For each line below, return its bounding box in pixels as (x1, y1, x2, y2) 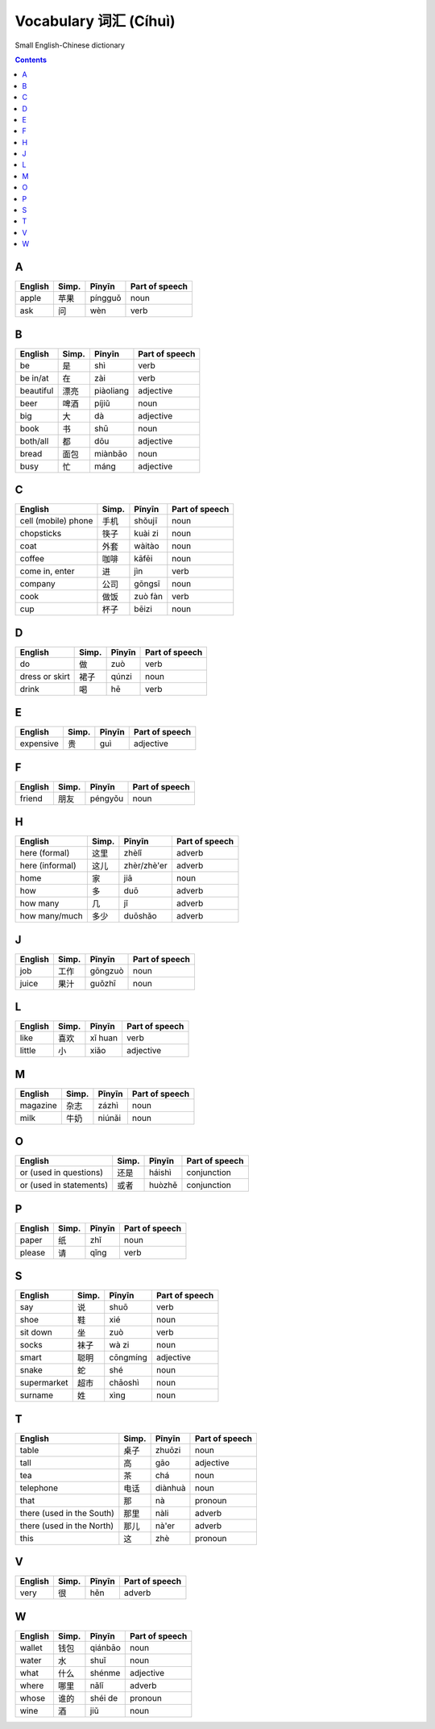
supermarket (19, 1377, 68, 1389)
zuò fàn (134, 591, 163, 602)
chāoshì (109, 1377, 140, 1389)
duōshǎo (123, 910, 157, 922)
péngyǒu (89, 793, 124, 804)
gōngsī (134, 578, 160, 590)
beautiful (19, 385, 54, 396)
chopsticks (19, 528, 62, 540)
